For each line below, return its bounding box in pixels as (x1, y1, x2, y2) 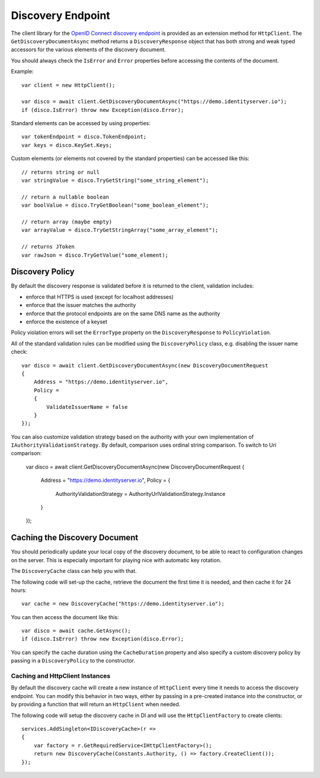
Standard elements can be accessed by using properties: (11, 120, 151, 127)
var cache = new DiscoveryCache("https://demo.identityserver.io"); (21, 600, 225, 607)
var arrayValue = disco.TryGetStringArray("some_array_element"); (21, 227, 219, 233)
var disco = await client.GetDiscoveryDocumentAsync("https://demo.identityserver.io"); (21, 98, 287, 105)
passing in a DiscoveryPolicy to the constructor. (11, 657, 136, 664)
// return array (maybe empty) (21, 218, 113, 225)
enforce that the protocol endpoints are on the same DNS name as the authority (25, 310, 220, 317)
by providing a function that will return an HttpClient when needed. (11, 701, 181, 708)
